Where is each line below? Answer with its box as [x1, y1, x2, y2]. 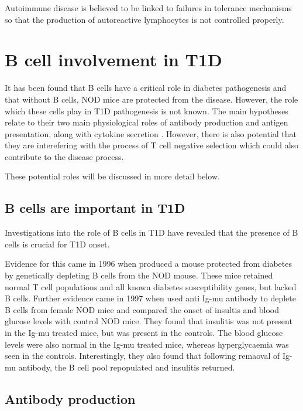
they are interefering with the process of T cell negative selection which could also [5, 139, 299, 151]
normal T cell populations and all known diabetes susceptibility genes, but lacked [5, 280, 297, 293]
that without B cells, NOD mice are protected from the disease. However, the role [5, 93, 298, 105]
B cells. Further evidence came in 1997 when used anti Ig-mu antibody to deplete [5, 292, 296, 304]
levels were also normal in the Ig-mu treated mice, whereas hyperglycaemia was [5, 338, 289, 350]
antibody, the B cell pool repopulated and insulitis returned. [18, 361, 235, 373]
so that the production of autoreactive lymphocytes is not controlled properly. [5, 13, 284, 25]
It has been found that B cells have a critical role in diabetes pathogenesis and [5, 81, 287, 94]
